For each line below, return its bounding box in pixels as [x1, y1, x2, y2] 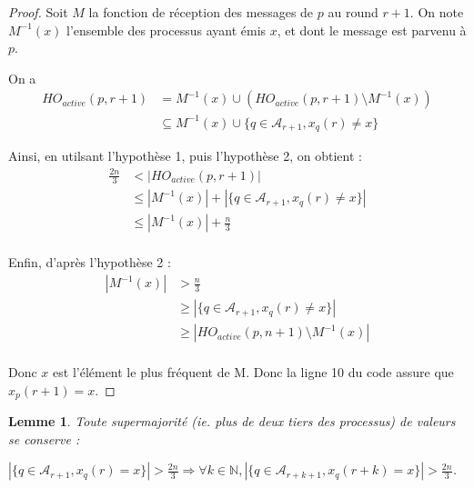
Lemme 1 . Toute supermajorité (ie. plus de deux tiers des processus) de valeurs [8, 412, 456, 431]
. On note [409, 3, 464, 21]
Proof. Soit [8, 3, 68, 21]
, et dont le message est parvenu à [277, 20, 467, 39]
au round [328, 3, 378, 21]
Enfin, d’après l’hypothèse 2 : [8, 253, 171, 272]
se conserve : [8, 429, 80, 448]
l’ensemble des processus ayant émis [66, 20, 267, 39]
